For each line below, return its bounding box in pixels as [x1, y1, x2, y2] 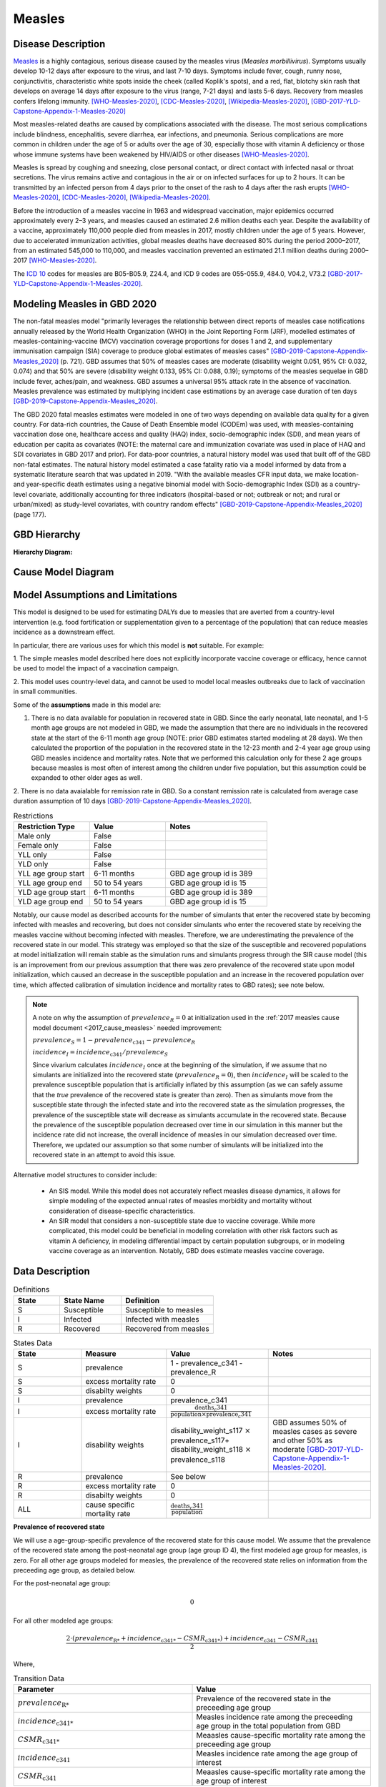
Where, [13, 1659, 35, 1668]
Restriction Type [17, 821, 75, 831]
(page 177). [13, 510, 46, 518]
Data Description [13, 1265, 91, 1277]
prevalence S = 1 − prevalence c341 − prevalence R [32, 1036, 196, 1046]
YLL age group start [17, 868, 85, 878]
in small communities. [13, 687, 78, 696]
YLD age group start [17, 887, 86, 897]
